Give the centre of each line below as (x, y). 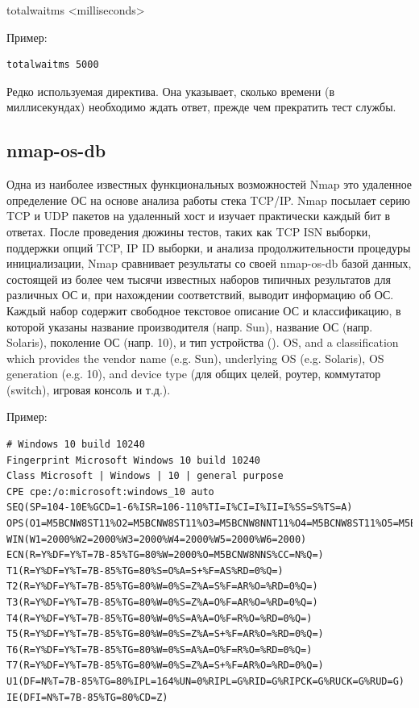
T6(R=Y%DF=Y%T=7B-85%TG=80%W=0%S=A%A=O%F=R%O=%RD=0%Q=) (160, 650)
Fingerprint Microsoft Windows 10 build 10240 (133, 460)
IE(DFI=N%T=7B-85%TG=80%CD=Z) (87, 697)
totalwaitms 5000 (53, 65)
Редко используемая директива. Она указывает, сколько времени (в (171, 91)
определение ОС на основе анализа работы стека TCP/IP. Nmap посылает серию (208, 200)
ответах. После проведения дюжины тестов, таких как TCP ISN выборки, (189, 231)
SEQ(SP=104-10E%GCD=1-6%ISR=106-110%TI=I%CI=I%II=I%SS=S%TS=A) (180, 508)
